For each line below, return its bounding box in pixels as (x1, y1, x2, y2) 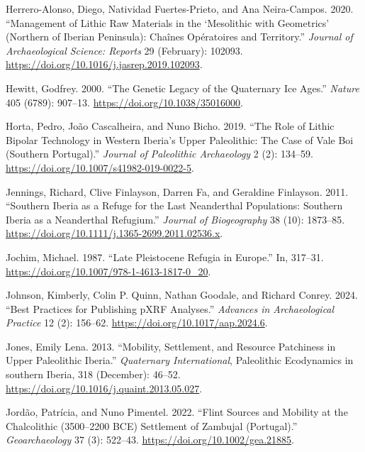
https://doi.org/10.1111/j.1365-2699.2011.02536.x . (6, 226, 223, 241)
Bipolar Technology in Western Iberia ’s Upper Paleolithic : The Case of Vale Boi (6, 132, 354, 147)
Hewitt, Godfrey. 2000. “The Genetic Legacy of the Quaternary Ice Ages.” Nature (6, 80, 359, 95)
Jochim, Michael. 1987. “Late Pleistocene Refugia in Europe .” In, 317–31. (6, 249, 324, 264)
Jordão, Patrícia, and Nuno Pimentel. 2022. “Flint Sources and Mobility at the (6, 404, 348, 419)
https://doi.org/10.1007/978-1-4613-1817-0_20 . (6, 263, 211, 278)
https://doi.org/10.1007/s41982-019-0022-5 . (6, 160, 194, 175)
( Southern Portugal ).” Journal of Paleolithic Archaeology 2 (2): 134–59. (6, 146, 313, 161)
